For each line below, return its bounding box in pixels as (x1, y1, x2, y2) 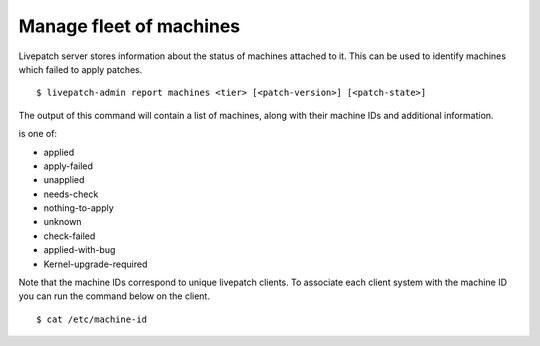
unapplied (43, 174, 85, 186)
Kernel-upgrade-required (43, 258, 148, 270)
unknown (43, 216, 82, 228)
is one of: (18, 128, 58, 140)
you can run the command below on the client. (18, 290, 210, 302)
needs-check (43, 188, 99, 200)
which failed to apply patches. (18, 63, 143, 75)
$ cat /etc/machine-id (36, 313, 148, 325)
